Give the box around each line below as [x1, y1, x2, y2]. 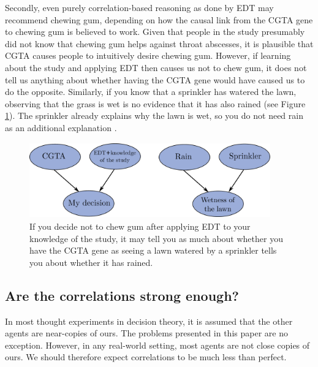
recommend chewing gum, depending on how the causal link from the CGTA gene [5, 13, 313, 26]
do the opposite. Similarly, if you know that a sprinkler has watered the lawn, [5, 85, 297, 98]
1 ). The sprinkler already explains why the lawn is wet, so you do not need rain [5, 109, 303, 122]
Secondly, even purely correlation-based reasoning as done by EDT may [5, 1, 274, 13]
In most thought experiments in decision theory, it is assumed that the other [5, 314, 293, 327]
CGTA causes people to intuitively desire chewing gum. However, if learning [5, 49, 291, 62]
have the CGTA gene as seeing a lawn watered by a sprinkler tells [29, 244, 277, 257]
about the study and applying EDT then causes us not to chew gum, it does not [5, 61, 307, 74]
